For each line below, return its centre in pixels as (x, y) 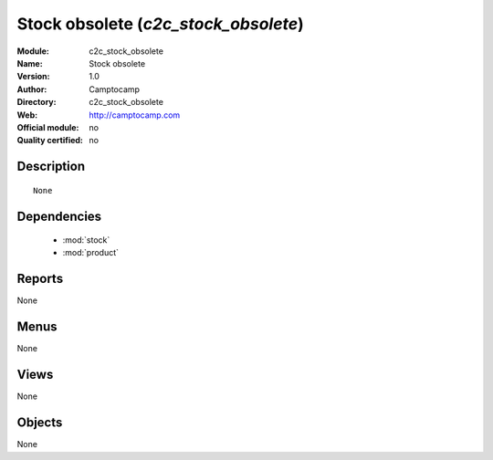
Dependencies (59, 216)
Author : (32, 89)
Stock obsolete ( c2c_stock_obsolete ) (161, 24)
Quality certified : (50, 141)
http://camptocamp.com (135, 115)
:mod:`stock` (86, 240)
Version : (33, 77)
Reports (40, 279)
